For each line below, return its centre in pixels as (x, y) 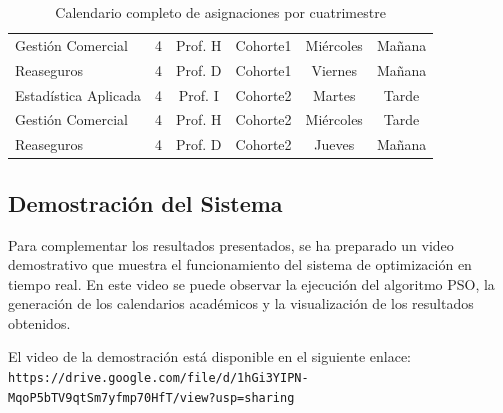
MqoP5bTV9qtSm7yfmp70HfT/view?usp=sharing (151, 397)
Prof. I (198, 94)
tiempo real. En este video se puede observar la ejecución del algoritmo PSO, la (251, 283)
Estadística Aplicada (78, 94)
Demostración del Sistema (145, 202)
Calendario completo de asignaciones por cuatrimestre (220, 12)
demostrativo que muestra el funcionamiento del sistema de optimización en (240, 264)
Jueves (334, 144)
